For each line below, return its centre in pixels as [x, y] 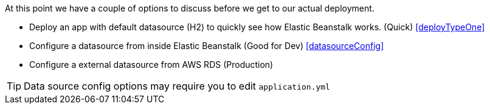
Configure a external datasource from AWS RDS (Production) [151, 64]
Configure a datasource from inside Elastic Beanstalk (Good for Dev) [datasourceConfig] [207, 46]
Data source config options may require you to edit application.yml [177, 86]
